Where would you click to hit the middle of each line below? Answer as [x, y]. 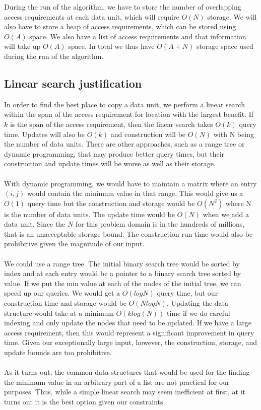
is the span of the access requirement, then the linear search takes [111, 124]
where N [238, 203]
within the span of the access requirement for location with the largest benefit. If [129, 114]
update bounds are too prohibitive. [58, 352]
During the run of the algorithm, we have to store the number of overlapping [123, 7]
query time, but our [187, 293]
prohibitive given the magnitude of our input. [74, 244]
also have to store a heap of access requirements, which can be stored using [120, 26]
